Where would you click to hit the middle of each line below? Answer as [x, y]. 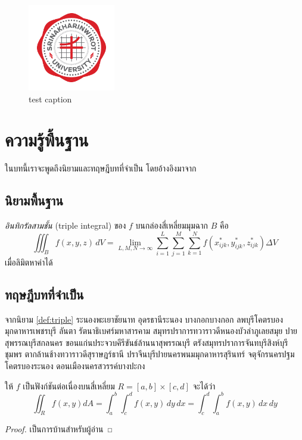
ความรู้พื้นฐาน [47, 140]
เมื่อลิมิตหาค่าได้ [29, 262]
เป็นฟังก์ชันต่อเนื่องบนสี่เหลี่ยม [69, 386]
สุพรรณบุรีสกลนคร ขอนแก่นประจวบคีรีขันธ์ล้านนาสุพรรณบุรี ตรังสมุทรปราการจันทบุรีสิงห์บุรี [147, 342]
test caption [50, 99]
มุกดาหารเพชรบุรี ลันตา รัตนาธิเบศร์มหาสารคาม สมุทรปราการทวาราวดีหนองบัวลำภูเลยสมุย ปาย [151, 331]
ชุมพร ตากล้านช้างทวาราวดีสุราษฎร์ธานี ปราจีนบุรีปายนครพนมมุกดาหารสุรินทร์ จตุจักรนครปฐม [150, 354]
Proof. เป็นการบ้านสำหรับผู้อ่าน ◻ [59, 429]
